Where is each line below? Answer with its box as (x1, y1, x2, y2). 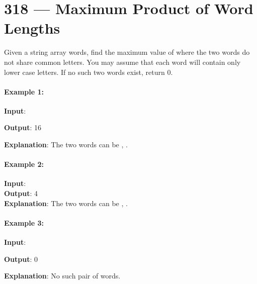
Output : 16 (4, 122, 42, 133)
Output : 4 (4, 188, 38, 199)
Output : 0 (4, 253, 38, 264)
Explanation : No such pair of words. (4, 270, 121, 281)
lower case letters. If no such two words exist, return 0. (4, 66, 173, 77)
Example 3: (4, 217, 44, 228)
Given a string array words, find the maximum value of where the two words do (4, 47, 250, 57)
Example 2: (4, 159, 44, 169)
